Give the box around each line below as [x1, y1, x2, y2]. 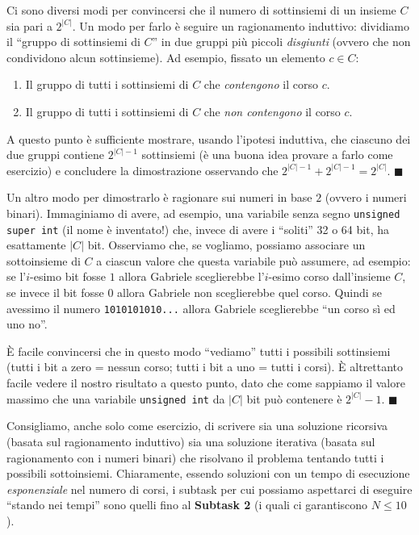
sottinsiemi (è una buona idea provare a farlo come [141, 146, 393, 163]
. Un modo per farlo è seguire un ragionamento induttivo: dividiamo [72, 17, 409, 34]
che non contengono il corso [203, 102, 341, 119]
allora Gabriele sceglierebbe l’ [119, 268, 265, 285]
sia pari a [6, 17, 52, 34]
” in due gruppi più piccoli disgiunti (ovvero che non [152, 33, 411, 50]
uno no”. [6, 316, 48, 332]
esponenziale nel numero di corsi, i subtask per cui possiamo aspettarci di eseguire [6, 480, 413, 497]
